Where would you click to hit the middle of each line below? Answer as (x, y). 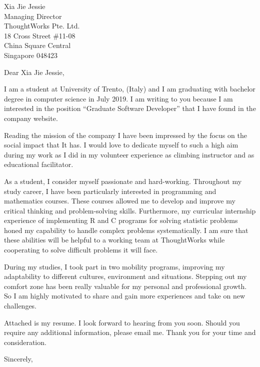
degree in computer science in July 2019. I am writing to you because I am (118, 98)
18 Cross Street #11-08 (40, 35)
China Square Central (37, 45)
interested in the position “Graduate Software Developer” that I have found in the (130, 108)
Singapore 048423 (31, 55)
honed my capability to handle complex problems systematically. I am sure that (126, 230)
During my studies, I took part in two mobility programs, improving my (114, 266)
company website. (31, 118)
